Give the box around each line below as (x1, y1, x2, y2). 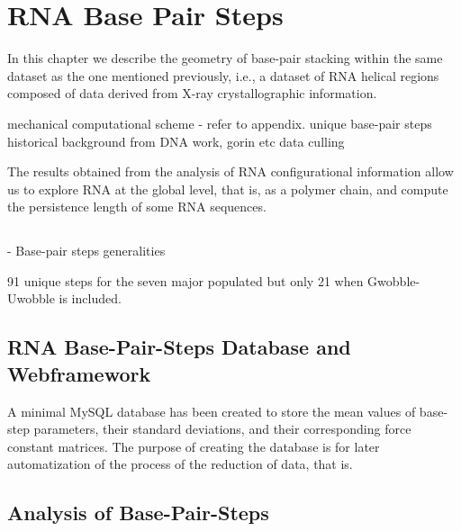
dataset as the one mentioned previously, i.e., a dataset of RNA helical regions (7, 66, 439, 85)
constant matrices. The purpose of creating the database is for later (7, 436, 380, 455)
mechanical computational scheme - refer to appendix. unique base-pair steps (7, 113, 432, 132)
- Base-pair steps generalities (7, 241, 166, 260)
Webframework (7, 359, 151, 387)
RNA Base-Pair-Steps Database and (7, 333, 351, 361)
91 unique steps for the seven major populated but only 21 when (7, 271, 364, 290)
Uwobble (7, 289, 55, 308)
